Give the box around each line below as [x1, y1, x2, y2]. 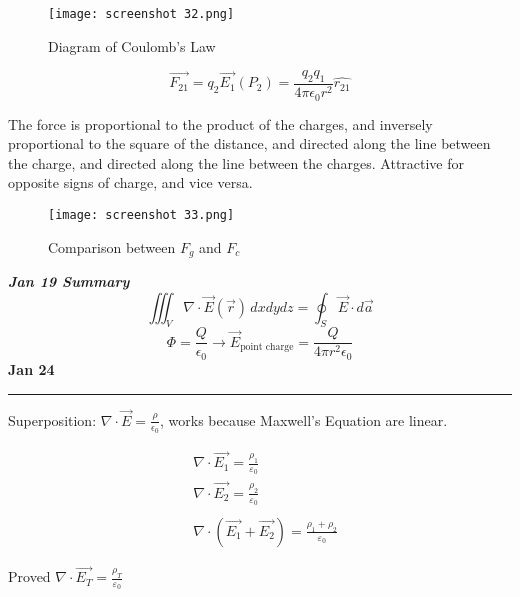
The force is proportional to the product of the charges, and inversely [8, 113, 433, 134]
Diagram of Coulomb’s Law [48, 35, 216, 56]
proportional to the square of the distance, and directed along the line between [8, 133, 491, 154]
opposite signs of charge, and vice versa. [8, 172, 253, 193]
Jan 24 [8, 358, 55, 379]
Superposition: [8, 409, 97, 430]
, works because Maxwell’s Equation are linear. [159, 409, 448, 430]
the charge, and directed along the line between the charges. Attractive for [8, 152, 465, 173]
